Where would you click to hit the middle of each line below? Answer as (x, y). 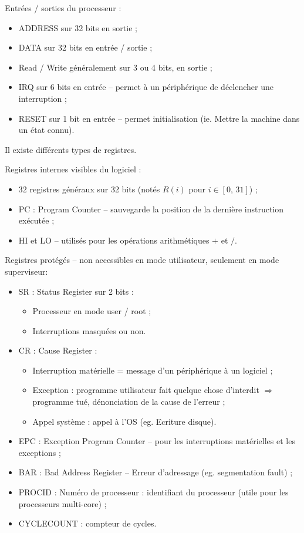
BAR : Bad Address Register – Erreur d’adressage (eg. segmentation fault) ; (156, 472)
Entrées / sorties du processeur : (63, 8)
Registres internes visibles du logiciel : (73, 169)
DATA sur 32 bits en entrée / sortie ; (85, 47)
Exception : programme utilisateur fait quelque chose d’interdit (146, 390)
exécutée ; (36, 220)
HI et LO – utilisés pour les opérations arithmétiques (114, 240)
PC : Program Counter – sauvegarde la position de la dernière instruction (151, 209)
